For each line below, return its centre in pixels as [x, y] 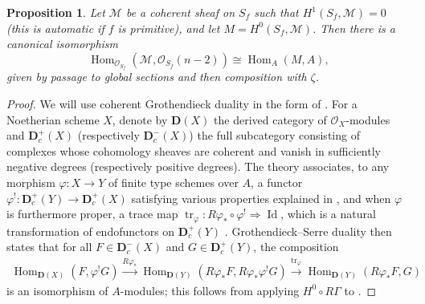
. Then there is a [354, 28]
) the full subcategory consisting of [274, 135]
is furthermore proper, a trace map [92, 214]
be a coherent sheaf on [180, 12]
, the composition [296, 247]
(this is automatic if [55, 28]
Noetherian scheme [53, 119]
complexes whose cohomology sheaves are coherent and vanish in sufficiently [194, 150]
